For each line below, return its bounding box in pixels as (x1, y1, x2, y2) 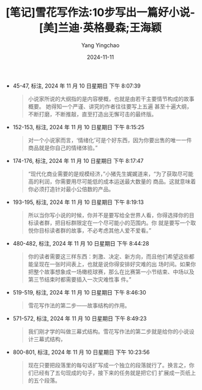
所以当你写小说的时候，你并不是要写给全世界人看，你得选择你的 (28, 211, 189, 219)
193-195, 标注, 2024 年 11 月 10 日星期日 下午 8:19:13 (12, 198, 144, 206)
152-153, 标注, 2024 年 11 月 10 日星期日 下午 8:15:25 (12, 123, 144, 130)
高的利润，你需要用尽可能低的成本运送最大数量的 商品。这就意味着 (28, 178, 196, 185)
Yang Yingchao (81, 41, 120, 49)
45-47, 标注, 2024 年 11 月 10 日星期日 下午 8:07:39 (12, 82, 141, 89)
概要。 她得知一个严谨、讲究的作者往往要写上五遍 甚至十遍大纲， (28, 102, 192, 110)
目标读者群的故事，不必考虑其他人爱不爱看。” (39, 227, 152, 234)
